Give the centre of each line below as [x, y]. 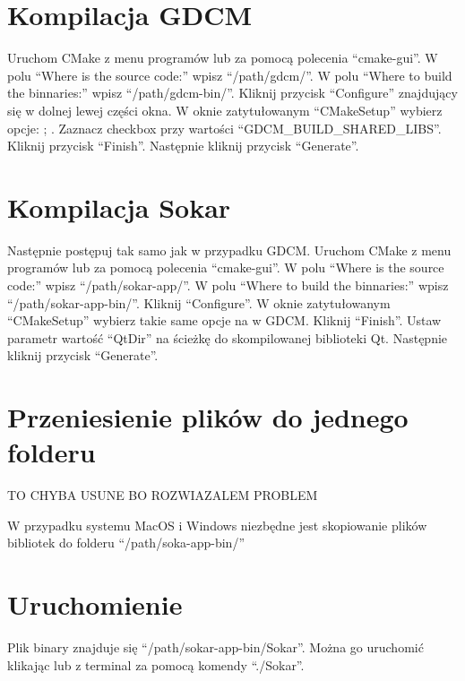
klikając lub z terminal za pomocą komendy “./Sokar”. [156, 664]
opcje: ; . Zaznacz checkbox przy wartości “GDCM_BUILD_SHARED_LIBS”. [224, 128]
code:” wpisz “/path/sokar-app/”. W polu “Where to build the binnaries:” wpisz [228, 285]
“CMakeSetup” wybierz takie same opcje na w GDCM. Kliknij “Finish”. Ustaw [224, 320]
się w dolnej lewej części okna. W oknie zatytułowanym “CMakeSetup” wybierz [225, 110]
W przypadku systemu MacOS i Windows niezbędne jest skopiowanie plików [217, 525]
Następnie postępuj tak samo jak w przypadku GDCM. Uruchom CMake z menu [229, 250]
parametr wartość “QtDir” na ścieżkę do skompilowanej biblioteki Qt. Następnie [228, 337]
